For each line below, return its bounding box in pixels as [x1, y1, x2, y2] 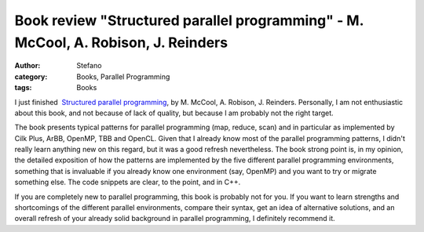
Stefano [76, 61, 102, 71]
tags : [14, 83, 32, 92]
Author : [14, 61, 41, 71]
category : [14, 71, 48, 82]
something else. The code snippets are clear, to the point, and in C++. [14, 177, 241, 187]
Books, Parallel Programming [76, 71, 170, 82]
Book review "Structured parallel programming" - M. [14, 12, 364, 29]
